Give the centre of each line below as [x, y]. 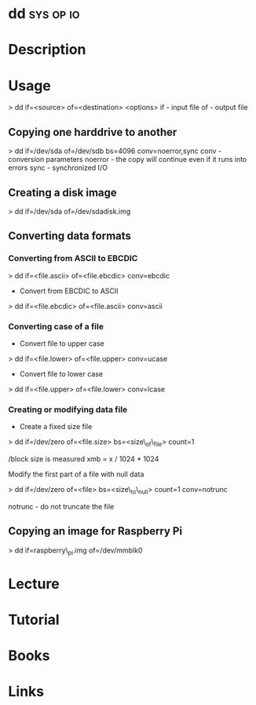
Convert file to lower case [61, 373]
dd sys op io [44, 14]
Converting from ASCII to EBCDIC [73, 259]
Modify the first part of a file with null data [76, 474]
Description [47, 50]
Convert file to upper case [62, 343]
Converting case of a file [56, 326]
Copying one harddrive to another [93, 132]
